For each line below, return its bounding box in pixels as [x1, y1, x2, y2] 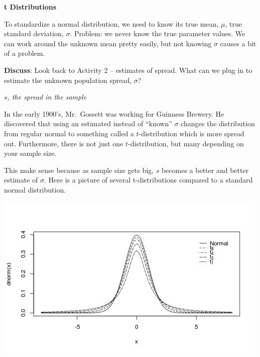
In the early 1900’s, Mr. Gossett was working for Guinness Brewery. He [4, 108, 224, 119]
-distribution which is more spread [139, 128, 244, 138]
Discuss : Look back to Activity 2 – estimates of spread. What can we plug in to [4, 64, 252, 75]
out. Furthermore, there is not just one [4, 138, 123, 148]
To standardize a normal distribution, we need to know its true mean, [4, 18, 219, 29]
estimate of [4, 174, 38, 185]
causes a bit [220, 38, 256, 48]
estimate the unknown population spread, [4, 74, 132, 85]
